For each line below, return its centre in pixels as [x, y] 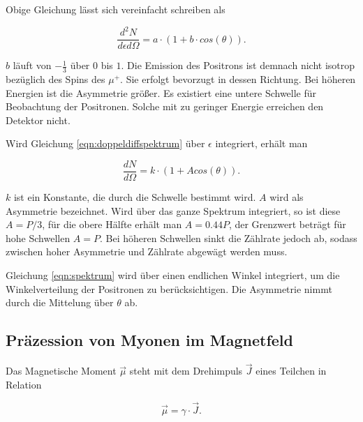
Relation [24, 384]
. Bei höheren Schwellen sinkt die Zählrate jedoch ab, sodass [228, 238]
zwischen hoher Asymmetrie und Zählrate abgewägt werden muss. [147, 251]
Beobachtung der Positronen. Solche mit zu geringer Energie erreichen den [165, 106]
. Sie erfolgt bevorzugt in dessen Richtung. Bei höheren [238, 78]
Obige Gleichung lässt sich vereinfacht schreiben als [116, 9]
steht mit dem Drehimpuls [186, 371]
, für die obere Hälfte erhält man [112, 224]
